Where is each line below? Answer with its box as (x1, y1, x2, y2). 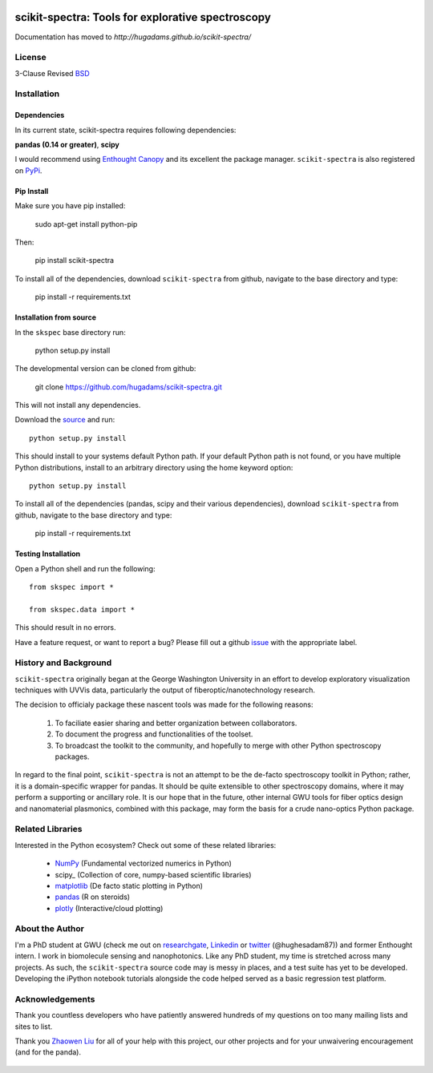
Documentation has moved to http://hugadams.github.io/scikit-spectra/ (14, 32, 252, 42)
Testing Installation (14, 549, 80, 559)
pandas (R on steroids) (55, 892, 131, 902)
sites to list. (14, 1022, 53, 1031)
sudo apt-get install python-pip (34, 219, 138, 228)
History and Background (14, 657, 112, 668)
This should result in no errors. (14, 623, 116, 632)
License (14, 52, 47, 63)
